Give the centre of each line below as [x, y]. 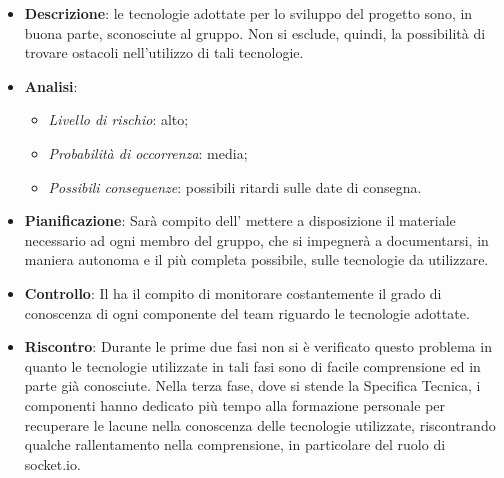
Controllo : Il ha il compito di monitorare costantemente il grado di [233, 292]
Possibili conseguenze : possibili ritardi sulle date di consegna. [235, 186]
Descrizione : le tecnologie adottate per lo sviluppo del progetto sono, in [248, 13]
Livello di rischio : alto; [118, 119]
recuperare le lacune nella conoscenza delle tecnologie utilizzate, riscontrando [260, 424]
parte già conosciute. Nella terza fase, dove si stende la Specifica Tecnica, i [252, 385]
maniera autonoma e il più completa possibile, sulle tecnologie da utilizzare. [256, 259]
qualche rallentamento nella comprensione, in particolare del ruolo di [235, 444]
